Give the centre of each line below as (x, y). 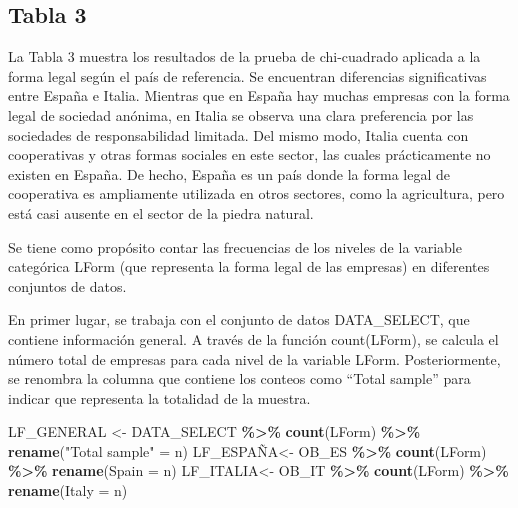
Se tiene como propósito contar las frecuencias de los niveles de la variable (235, 246)
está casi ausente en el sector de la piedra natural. (161, 212)
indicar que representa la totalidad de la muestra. (159, 397)
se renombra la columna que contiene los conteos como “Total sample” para (239, 378)
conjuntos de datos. (67, 285)
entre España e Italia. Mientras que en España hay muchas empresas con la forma (259, 95)
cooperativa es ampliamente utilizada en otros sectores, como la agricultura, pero (256, 193)
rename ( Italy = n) (68, 490)
